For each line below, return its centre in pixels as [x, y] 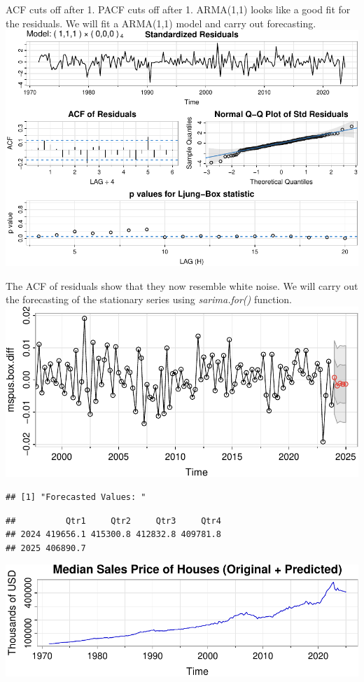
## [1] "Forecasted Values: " [76, 497]
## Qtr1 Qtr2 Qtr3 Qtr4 [113, 521]
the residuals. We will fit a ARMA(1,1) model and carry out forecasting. [161, 23]
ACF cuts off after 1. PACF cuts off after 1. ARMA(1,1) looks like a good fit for [178, 9]
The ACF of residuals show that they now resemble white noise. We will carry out [182, 285]
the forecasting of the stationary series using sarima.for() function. [149, 299]
